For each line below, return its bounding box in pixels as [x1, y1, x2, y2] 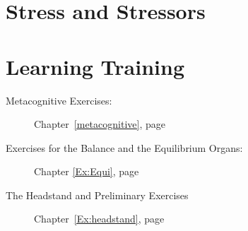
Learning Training [6, 52, 184, 81]
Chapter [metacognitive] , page [34, 117, 165, 131]
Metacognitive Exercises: [6, 93, 112, 107]
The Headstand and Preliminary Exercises [6, 187, 189, 202]
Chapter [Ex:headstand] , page [34, 211, 165, 226]
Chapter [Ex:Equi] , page [34, 164, 139, 179]
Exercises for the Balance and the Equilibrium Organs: [6, 140, 243, 155]
